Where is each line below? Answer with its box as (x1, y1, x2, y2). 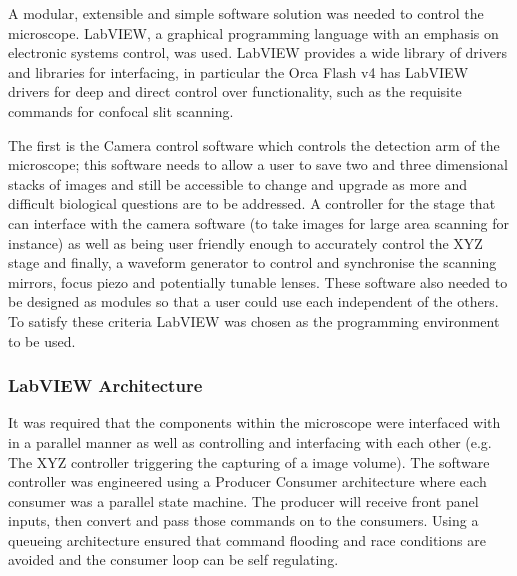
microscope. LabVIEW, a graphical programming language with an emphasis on (8, 22, 499, 43)
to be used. (8, 330, 76, 351)
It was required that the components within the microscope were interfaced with (8, 412, 501, 433)
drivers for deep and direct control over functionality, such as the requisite (8, 81, 462, 102)
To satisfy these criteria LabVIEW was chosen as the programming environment (8, 310, 500, 331)
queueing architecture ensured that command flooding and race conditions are (8, 529, 486, 550)
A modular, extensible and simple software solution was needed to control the (8, 3, 484, 23)
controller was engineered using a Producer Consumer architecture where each (8, 471, 487, 492)
